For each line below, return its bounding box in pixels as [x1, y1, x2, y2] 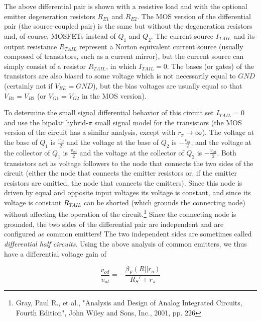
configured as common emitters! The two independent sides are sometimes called [4, 228, 252, 239]
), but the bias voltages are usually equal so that [93, 80, 242, 91]
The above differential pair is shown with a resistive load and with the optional [4, 1, 247, 11]
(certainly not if [4, 80, 53, 91]
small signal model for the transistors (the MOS [94, 117, 242, 127]
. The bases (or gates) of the [167, 60, 254, 71]
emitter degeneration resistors [4, 11, 95, 21]
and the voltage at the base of [66, 136, 159, 147]
